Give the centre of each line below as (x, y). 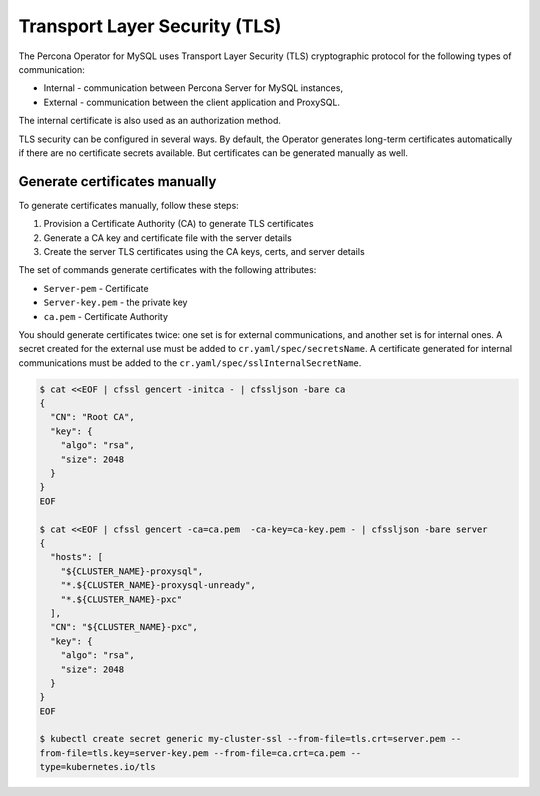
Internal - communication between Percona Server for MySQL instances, (193, 88)
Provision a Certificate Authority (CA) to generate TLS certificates (178, 224)
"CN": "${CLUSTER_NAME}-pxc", (124, 627)
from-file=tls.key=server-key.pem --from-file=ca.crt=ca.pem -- (200, 753)
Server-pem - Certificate (96, 288)
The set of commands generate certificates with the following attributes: (167, 270)
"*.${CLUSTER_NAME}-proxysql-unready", (158, 585)
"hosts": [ (77, 557)
